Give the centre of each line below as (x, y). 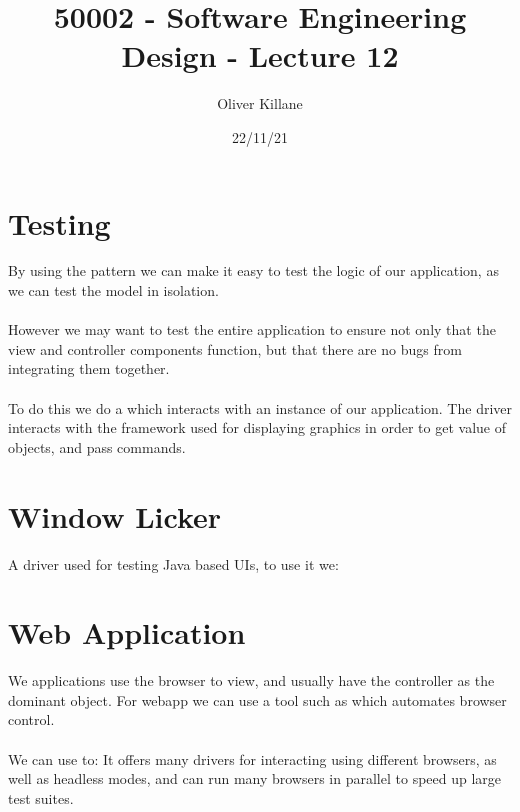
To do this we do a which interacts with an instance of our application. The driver (260, 407)
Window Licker (115, 515)
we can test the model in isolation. (113, 290)
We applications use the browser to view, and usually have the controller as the (251, 680)
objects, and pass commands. (97, 446)
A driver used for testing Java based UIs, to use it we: (173, 563)
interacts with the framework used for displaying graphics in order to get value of (257, 427)
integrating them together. (89, 368)
